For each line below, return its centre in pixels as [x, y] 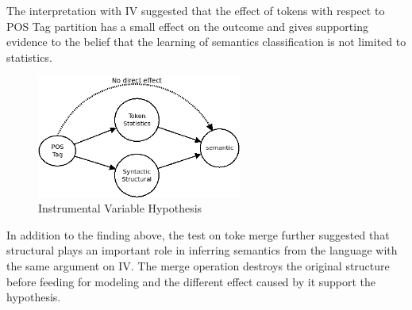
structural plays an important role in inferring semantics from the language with [202, 250]
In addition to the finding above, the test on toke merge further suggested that [198, 234]
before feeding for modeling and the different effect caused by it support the [191, 281]
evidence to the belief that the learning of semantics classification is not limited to [206, 42]
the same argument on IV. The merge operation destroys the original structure [198, 266]
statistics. [29, 57]
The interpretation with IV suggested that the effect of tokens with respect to [196, 10]
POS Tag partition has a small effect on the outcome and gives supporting [187, 26]
